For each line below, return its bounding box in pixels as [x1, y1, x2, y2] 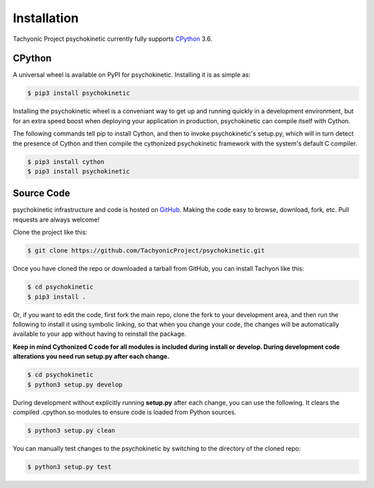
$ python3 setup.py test [27, 462, 112, 471]
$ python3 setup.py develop [27, 381, 123, 388]
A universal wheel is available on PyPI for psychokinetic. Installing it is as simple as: [12, 71, 251, 79]
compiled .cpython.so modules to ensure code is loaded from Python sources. [12, 408, 237, 416]
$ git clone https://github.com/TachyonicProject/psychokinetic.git [27, 246, 265, 255]
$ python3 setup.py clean [27, 426, 116, 434]
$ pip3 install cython [27, 158, 105, 165]
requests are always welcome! [12, 215, 100, 224]
